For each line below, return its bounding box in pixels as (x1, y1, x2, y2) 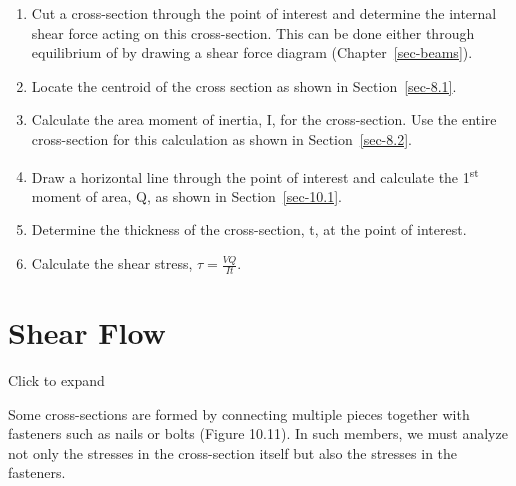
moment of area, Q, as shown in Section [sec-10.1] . (31, 185, 343, 206)
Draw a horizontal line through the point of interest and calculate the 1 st (31, 163, 479, 187)
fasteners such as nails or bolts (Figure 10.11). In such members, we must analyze (8, 423, 508, 444)
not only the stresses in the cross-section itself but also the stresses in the (8, 442, 458, 463)
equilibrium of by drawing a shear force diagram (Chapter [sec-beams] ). (31, 42, 473, 63)
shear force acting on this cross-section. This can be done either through (31, 22, 475, 43)
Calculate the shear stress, (31, 253, 193, 273)
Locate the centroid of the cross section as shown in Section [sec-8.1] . (31, 75, 457, 96)
